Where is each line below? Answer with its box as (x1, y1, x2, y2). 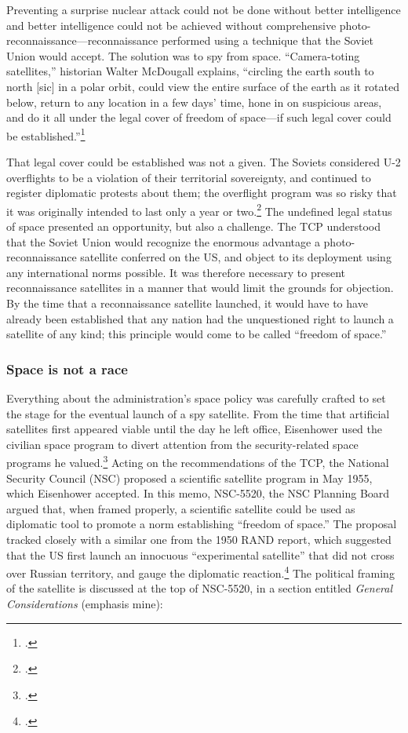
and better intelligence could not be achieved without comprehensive (6, 16, 337, 33)
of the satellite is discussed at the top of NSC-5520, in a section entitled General (6, 580, 393, 596)
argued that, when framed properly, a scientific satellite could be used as (6, 500, 355, 516)
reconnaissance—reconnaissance (6, 32, 158, 49)
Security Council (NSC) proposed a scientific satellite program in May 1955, (6, 469, 373, 486)
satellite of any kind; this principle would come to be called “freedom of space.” (6, 326, 387, 342)
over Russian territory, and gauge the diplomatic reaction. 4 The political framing (6, 563, 395, 581)
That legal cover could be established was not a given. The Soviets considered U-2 (6, 154, 401, 170)
